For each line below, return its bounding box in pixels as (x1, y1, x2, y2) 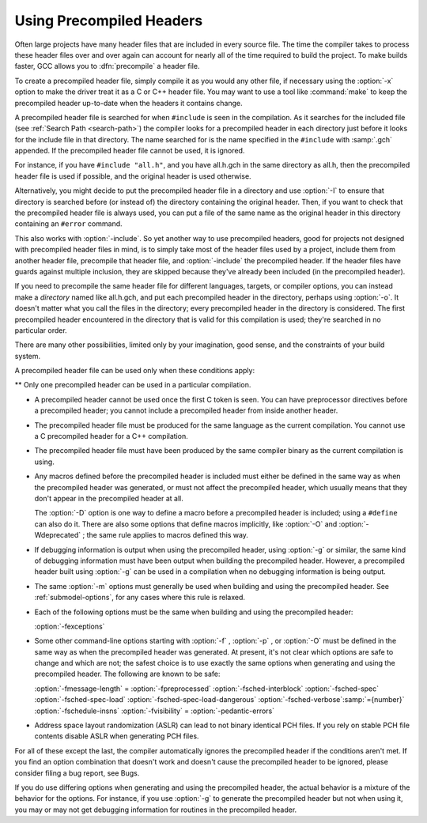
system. (14, 351, 41, 361)
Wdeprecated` (34, 530, 81, 540)
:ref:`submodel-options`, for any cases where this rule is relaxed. (34, 593, 245, 602)
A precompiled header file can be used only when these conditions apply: (14, 366, 255, 376)
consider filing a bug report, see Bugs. (14, 768, 140, 778)
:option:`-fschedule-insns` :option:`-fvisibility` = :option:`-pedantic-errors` (34, 706, 275, 715)
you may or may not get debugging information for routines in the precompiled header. (14, 805, 297, 814)
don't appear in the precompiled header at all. (34, 494, 183, 503)
